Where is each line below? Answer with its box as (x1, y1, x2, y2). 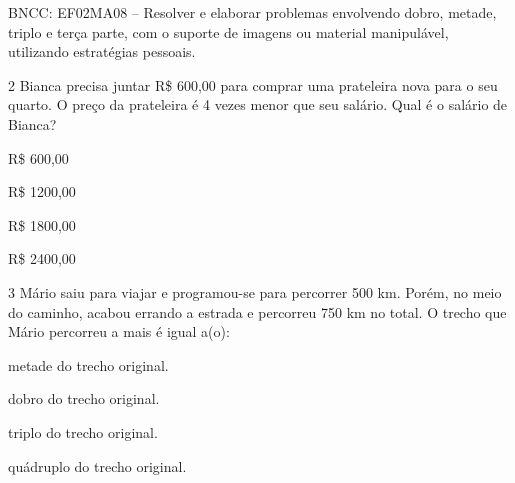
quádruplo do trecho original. (8, 455, 187, 476)
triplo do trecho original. (8, 421, 158, 442)
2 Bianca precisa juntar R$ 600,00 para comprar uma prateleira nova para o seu (8, 74, 498, 95)
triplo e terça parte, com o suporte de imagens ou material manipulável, (8, 21, 449, 42)
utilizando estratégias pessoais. (8, 41, 196, 62)
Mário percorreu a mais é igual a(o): (8, 321, 230, 342)
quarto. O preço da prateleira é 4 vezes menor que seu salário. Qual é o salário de (8, 94, 508, 115)
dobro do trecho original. (8, 388, 160, 409)
